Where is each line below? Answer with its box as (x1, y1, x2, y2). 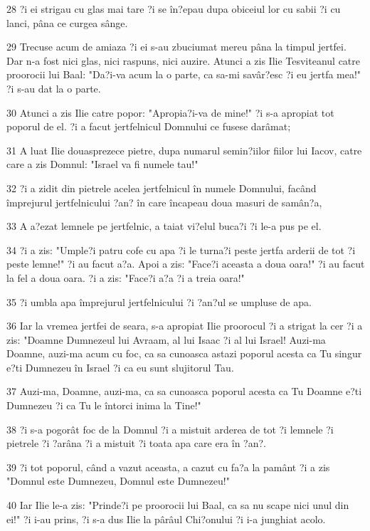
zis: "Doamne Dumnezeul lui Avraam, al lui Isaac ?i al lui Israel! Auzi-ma (6, 332, 326, 347)
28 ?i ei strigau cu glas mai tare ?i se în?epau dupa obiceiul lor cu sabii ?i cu (6, 1, 341, 16)
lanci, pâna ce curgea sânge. (6, 15, 128, 30)
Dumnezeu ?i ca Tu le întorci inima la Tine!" (6, 398, 201, 413)
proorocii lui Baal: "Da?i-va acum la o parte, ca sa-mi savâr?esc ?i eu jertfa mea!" (6, 67, 361, 82)
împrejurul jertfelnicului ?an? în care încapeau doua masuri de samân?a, (6, 194, 322, 209)
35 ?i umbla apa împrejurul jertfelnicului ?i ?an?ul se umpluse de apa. (6, 294, 312, 309)
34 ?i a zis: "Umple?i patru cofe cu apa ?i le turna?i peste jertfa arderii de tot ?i (6, 242, 356, 257)
